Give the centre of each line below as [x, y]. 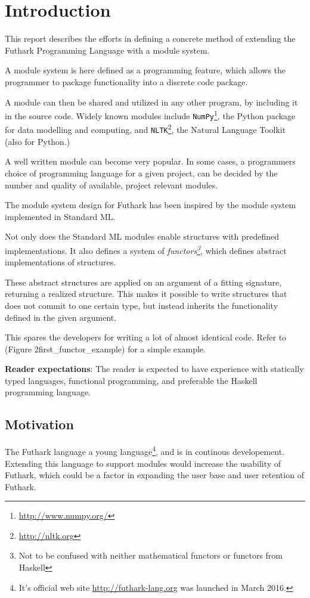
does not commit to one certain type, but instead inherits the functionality [142, 305]
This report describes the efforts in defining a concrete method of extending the [150, 38]
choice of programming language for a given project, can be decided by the [141, 173]
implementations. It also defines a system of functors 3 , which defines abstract [146, 249]
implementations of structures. [61, 262]
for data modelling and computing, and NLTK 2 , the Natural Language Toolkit [145, 129]
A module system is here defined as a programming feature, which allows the [145, 70]
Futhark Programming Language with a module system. [107, 50]
